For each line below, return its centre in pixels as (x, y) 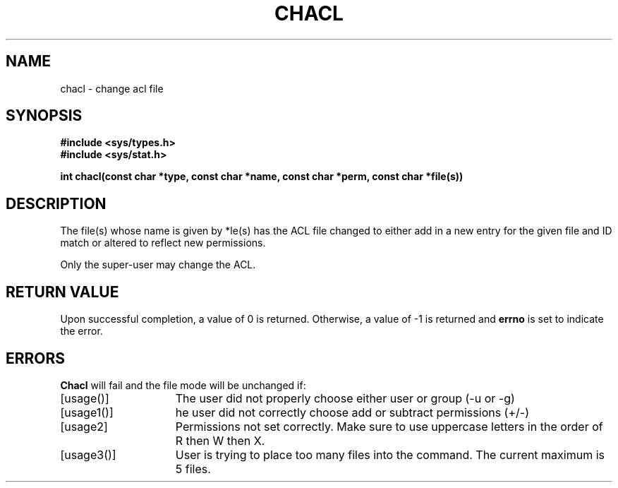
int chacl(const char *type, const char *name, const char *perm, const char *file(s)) (262, 177)
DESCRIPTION (56, 203)
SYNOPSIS (44, 116)
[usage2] (84, 426)
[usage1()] (87, 412)
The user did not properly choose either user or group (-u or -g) (345, 398)
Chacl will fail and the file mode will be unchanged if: (183, 385)
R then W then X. (220, 440)
